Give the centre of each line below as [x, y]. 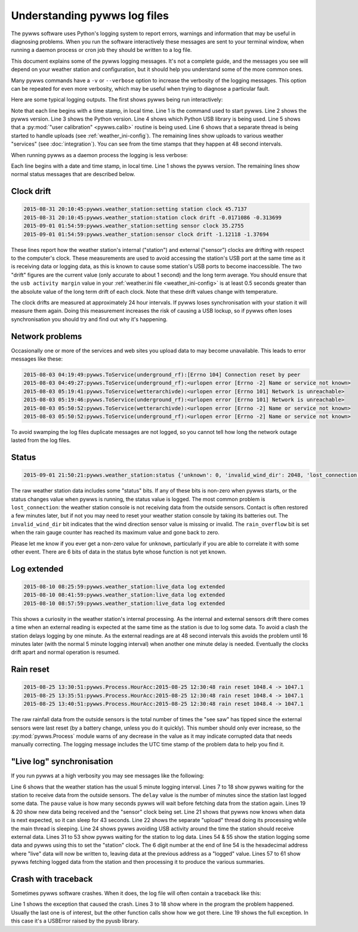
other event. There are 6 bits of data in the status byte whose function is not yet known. [119, 552]
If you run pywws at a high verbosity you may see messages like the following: [108, 776]
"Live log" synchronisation [62, 762]
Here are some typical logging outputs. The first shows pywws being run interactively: [117, 100]
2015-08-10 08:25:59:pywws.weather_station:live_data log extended [124, 587]
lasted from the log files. [41, 440]
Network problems [47, 336]
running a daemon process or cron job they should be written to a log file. [101, 50]
